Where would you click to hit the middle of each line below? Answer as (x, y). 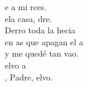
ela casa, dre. (29, 18)
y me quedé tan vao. (42, 53)
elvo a (15, 65)
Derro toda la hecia (40, 30)
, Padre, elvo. (29, 77)
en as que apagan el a (44, 41)
